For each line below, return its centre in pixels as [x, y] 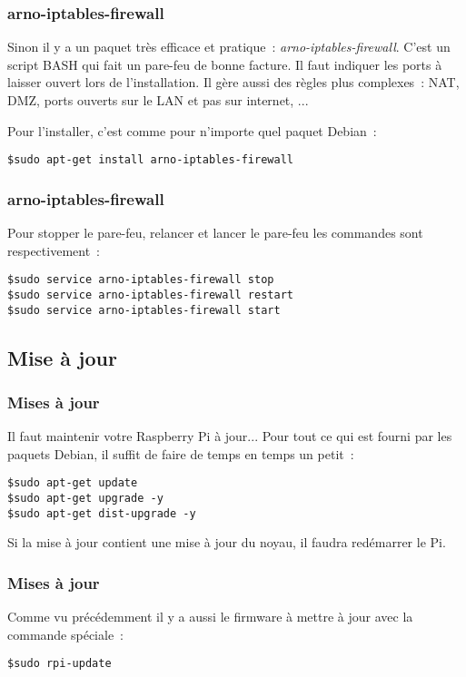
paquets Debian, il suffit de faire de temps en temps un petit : [181, 453]
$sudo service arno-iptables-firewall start [144, 310]
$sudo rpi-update [59, 664]
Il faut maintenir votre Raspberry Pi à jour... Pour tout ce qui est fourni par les [230, 436]
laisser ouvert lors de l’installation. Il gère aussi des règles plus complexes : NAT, [233, 82]
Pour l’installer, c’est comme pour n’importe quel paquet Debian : [192, 130]
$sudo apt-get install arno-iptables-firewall [150, 160]
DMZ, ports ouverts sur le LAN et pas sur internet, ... [158, 100]
